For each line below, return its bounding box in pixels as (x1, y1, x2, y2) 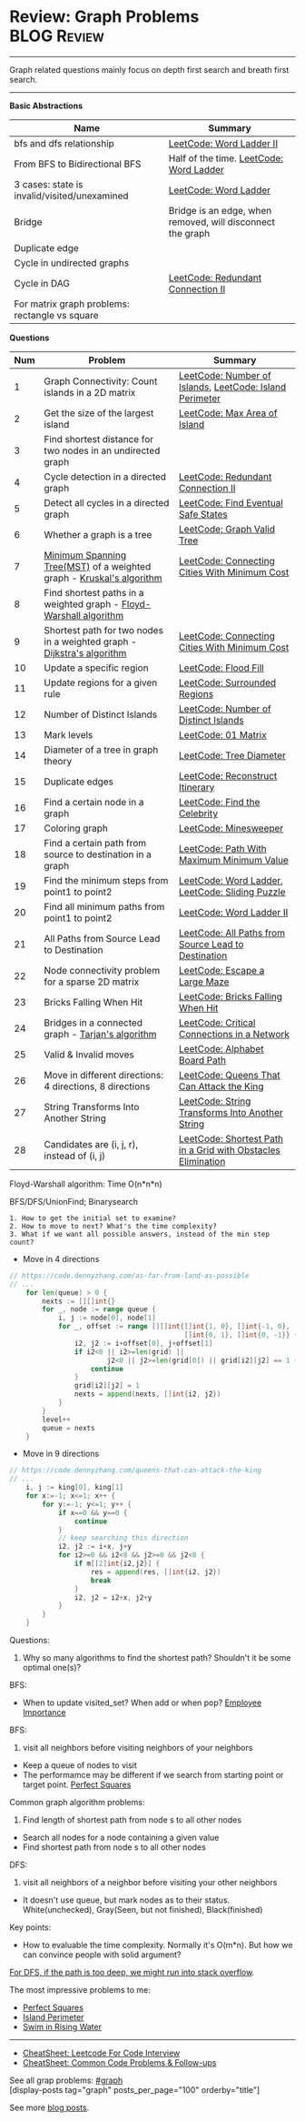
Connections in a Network (178, 1027, 290, 1040)
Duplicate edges (44, 775, 114, 788)
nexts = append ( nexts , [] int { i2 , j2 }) (74, 1389, 221, 1399)
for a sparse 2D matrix (44, 975, 140, 988)
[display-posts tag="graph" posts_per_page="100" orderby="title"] (9, 2085, 261, 2096)
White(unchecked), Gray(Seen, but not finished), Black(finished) (22, 1905, 263, 1915)
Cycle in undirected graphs (14, 257, 130, 269)
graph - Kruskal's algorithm (44, 571, 162, 584)
